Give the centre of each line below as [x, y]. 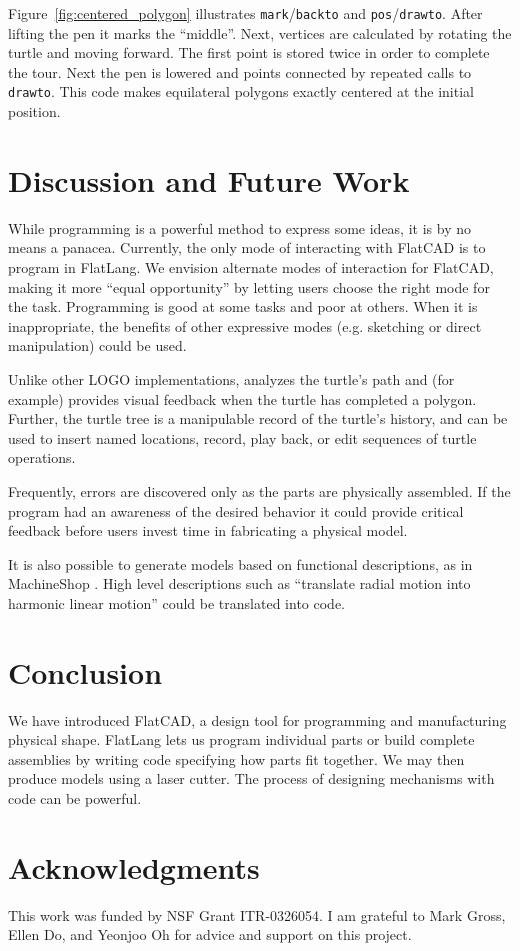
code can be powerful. [75, 798]
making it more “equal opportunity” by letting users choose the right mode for [249, 286]
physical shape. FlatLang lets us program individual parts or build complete [241, 739]
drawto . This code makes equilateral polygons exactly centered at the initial [241, 91]
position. [34, 111]
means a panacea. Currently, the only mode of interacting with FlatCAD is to [247, 247]
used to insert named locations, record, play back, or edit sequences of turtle [242, 437]
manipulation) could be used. [97, 345]
